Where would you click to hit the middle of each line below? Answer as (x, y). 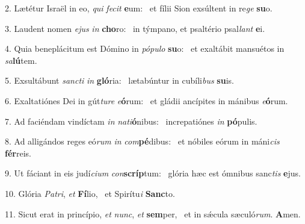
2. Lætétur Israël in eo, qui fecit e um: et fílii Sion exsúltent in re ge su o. (139, 8)
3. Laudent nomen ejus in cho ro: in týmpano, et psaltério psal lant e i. (135, 28)
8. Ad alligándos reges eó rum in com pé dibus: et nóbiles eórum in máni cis (142, 141)
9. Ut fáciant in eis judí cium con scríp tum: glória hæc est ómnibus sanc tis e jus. (153, 173)
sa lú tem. (21, 60)
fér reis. (18, 153)
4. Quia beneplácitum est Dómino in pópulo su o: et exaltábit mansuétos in (145, 48)
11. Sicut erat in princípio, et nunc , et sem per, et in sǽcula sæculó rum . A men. (153, 213)
